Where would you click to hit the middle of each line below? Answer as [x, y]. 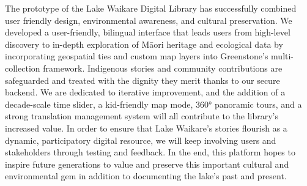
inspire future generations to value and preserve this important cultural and [147, 164]
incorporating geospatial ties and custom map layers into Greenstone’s [137, 56]
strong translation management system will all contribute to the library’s [142, 116]
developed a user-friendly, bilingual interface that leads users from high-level [148, 32]
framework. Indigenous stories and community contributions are [163, 68]
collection [23, 68]
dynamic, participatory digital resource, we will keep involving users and [141, 140]
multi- [283, 56]
